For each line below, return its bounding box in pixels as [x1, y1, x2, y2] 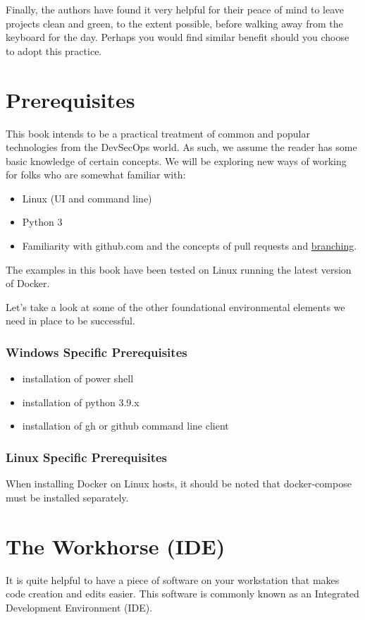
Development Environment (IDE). [6, 600, 153, 614]
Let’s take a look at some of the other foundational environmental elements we [6, 299, 345, 314]
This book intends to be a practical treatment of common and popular [6, 126, 310, 140]
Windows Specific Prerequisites [6, 343, 187, 360]
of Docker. [6, 276, 50, 291]
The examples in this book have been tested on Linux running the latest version [6, 262, 352, 276]
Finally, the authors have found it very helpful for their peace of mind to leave [6, 2, 344, 16]
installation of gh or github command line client [22, 418, 229, 433]
